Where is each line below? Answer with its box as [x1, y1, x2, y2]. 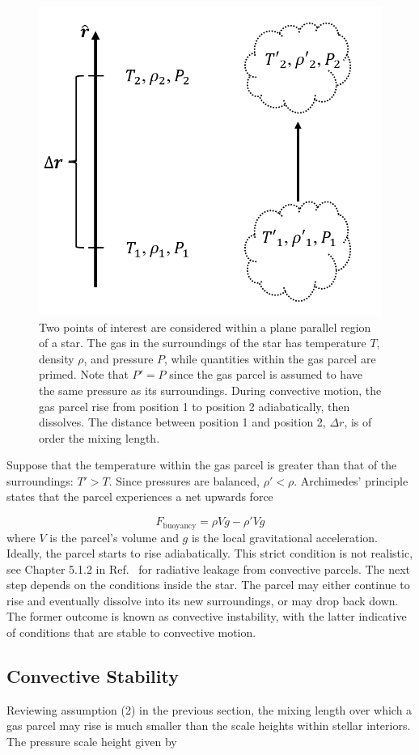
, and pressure [83, 350, 154, 367]
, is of [344, 414, 372, 431]
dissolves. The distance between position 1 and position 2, [39, 414, 326, 431]
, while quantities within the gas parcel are [164, 350, 376, 367]
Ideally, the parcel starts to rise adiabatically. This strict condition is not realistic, [6, 545, 413, 562]
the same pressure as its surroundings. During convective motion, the [39, 381, 382, 398]
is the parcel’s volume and [49, 528, 179, 545]
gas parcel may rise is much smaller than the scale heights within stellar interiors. [6, 717, 411, 734]
